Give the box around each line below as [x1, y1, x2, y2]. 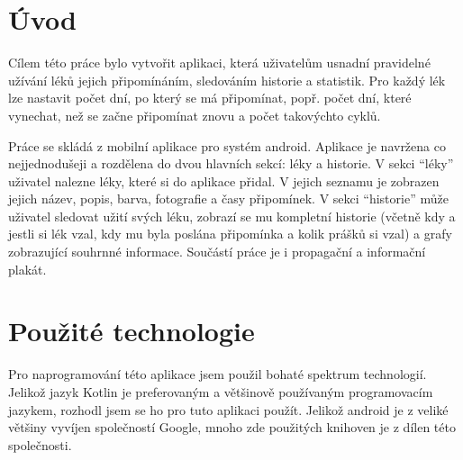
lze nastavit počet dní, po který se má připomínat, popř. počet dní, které [8, 88, 412, 107]
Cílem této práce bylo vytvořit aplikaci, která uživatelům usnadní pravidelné [8, 53, 431, 72]
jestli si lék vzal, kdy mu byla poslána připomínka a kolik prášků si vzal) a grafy [8, 224, 452, 243]
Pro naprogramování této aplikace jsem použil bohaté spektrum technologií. [8, 365, 427, 383]
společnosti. [8, 435, 72, 454]
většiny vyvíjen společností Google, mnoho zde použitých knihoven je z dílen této [8, 418, 456, 437]
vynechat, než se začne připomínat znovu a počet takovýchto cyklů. [8, 105, 381, 124]
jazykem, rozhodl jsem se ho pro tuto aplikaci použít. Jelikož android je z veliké [8, 400, 449, 419]
